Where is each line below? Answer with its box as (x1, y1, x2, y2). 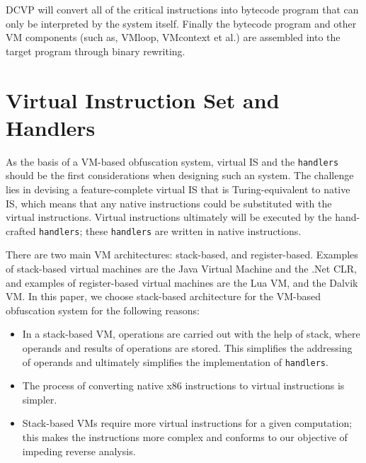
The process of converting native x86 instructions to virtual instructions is (22, 378, 345, 393)
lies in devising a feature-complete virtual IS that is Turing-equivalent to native (6, 181, 350, 196)
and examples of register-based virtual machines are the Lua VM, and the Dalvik (6, 275, 358, 290)
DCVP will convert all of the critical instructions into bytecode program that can (6, 2, 359, 16)
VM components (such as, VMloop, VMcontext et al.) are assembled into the (6, 30, 341, 45)
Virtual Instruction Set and (6, 85, 280, 114)
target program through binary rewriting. (6, 43, 185, 58)
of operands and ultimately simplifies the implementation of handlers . (22, 354, 328, 369)
